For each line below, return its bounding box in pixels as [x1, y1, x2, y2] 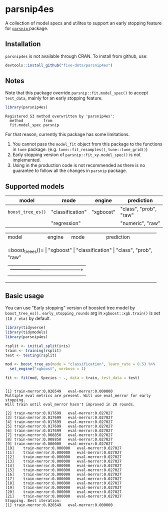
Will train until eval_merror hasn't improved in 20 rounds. [5, 402, 135, 407]
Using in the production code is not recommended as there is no [12, 162, 145, 168]
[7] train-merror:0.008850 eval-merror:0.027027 [5, 432, 113, 437]
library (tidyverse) [5, 325, 46, 330]
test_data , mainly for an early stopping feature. [5, 95, 103, 101]
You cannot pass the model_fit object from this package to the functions [12, 141, 162, 147]
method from [9, 118, 52, 123]
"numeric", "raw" [120, 220, 160, 227]
